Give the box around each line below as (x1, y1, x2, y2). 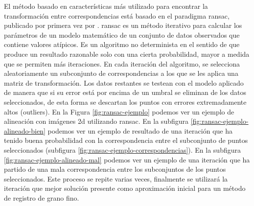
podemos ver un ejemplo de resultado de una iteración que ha (47, 125, 232, 136)
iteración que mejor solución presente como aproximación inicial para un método (4, 183, 246, 193)
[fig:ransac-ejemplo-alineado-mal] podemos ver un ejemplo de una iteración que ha (4, 154, 250, 164)
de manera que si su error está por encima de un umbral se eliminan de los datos (4, 87, 246, 97)
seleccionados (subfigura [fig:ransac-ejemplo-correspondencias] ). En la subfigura (4, 144, 241, 155)
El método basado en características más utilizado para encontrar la (4, 1, 208, 11)
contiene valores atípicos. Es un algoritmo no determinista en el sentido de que (4, 39, 240, 49)
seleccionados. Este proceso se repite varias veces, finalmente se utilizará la (4, 173, 228, 183)
